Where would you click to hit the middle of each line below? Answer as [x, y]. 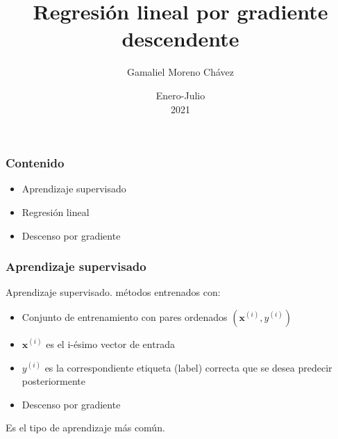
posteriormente [53, 381]
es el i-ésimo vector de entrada [110, 343]
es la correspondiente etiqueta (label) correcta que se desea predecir [188, 367]
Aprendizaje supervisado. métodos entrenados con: [113, 292]
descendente [180, 39]
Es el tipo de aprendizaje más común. [85, 428]
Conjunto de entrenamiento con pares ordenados [125, 316]
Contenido [35, 163]
